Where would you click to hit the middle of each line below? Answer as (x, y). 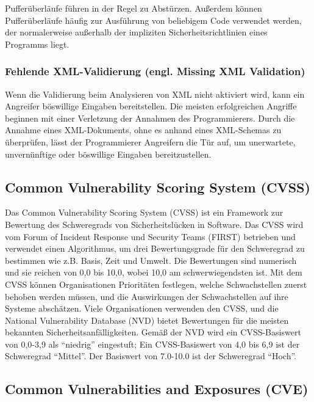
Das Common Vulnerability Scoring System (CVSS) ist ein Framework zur (144, 212)
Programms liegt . (37, 44)
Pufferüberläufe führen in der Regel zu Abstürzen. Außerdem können (134, 8)
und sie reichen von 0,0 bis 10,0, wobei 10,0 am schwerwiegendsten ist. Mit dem (154, 272)
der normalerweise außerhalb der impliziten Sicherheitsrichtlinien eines (136, 32)
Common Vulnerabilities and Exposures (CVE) (157, 389)
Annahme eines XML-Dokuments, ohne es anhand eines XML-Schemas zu (143, 130)
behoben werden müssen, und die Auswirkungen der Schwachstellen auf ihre (147, 296)
